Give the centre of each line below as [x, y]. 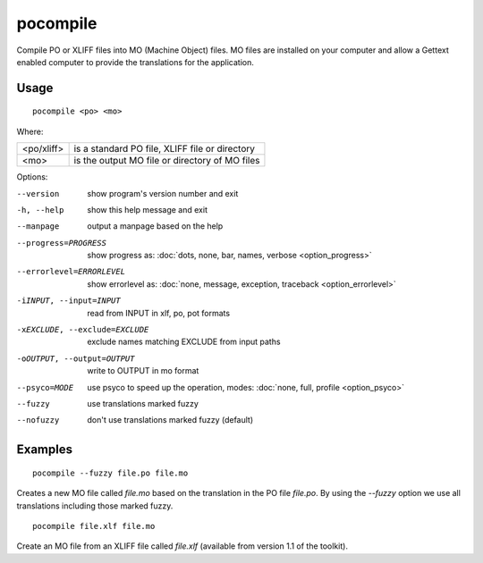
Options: [32, 177]
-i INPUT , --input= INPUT [68, 301]
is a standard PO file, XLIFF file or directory [164, 149]
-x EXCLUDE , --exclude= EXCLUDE [83, 330]
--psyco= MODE [45, 387]
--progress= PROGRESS [62, 243]
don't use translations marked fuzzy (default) [170, 420]
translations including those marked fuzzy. [95, 506]
